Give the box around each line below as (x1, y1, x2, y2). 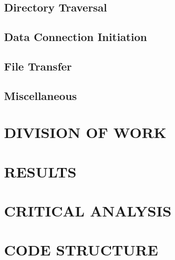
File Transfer (4, 58, 72, 73)
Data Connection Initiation (4, 29, 147, 44)
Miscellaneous (4, 87, 77, 103)
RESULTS (4, 161, 76, 181)
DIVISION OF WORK (4, 122, 166, 142)
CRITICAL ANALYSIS (4, 200, 171, 221)
